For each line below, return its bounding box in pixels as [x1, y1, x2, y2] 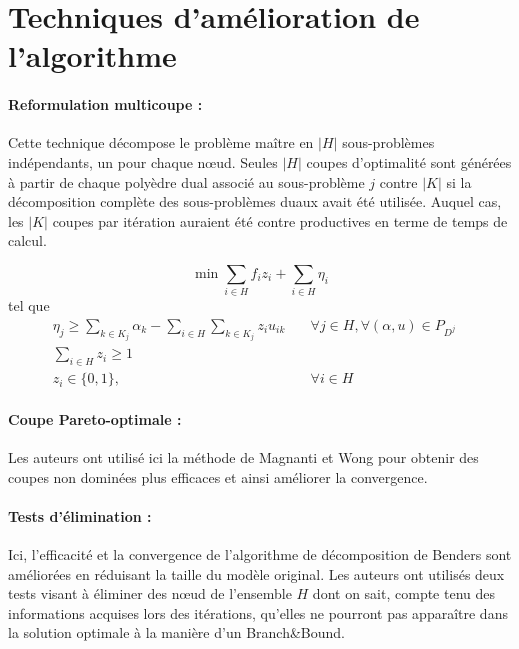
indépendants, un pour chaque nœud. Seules [8, 151, 278, 172]
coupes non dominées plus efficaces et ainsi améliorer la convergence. [8, 466, 428, 487]
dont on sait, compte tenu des [312, 583, 496, 604]
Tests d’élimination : [8, 505, 152, 526]
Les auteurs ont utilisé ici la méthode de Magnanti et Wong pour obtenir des [8, 446, 479, 467]
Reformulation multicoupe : [8, 94, 203, 115]
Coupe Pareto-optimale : [8, 408, 182, 429]
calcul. [8, 230, 47, 251]
